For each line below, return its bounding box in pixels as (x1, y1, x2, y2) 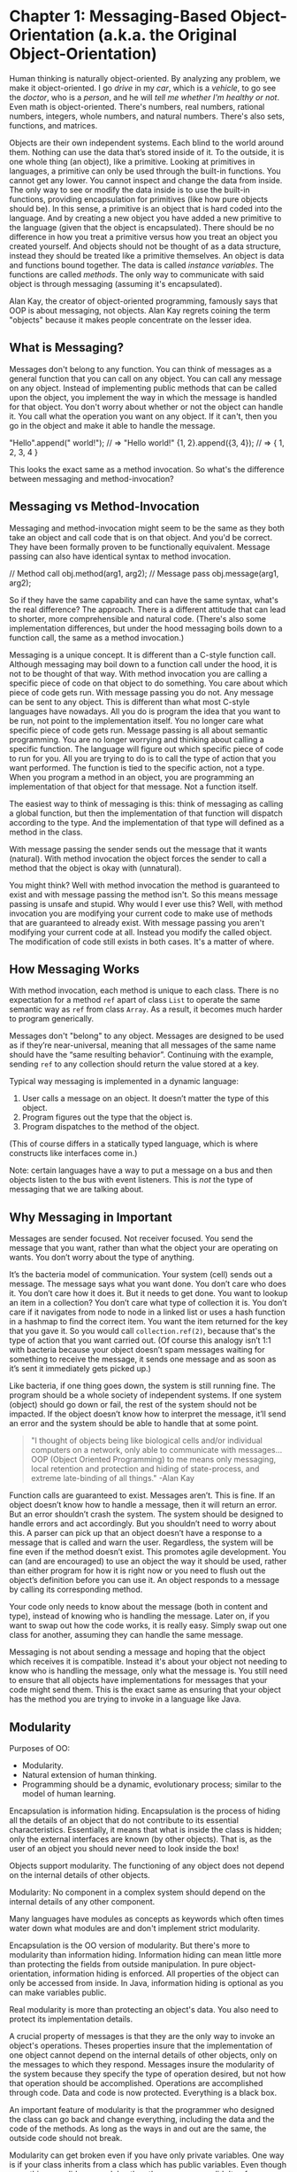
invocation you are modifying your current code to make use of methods (9, 908, 273, 919)
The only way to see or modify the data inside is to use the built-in (9, 184, 250, 195)
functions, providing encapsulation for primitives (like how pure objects (9, 193, 268, 205)
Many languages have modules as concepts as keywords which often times (9, 1913, 285, 1924)
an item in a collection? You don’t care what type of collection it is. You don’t (9, 1298, 287, 1308)
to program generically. (9, 1013, 95, 1024)
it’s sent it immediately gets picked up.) (9, 1363, 152, 1374)
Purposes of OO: (9, 1743, 71, 1753)
